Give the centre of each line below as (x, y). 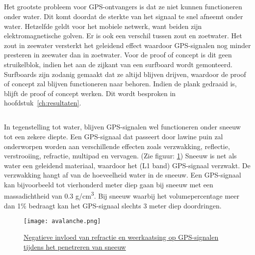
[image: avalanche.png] (62, 221)
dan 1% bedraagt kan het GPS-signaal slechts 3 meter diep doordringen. (113, 205)
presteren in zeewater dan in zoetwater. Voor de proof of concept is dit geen (118, 55)
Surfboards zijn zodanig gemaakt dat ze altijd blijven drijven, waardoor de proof (125, 74)
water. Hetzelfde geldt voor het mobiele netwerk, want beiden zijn (103, 26)
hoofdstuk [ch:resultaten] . (43, 103)
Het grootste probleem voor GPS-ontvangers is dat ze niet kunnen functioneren (123, 7)
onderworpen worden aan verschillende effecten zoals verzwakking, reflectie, (117, 146)
